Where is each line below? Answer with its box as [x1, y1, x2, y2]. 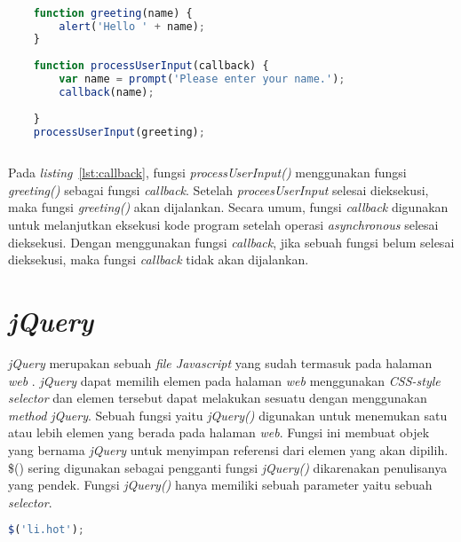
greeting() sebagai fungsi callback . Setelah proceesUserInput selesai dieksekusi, [8, 180, 429, 199]
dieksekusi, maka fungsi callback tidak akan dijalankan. [8, 250, 309, 269]
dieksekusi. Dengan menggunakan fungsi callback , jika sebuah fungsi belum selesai [8, 232, 455, 251]
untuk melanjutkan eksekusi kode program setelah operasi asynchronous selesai [8, 216, 439, 234]
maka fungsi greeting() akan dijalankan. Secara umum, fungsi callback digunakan [8, 198, 449, 216]
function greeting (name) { [33, 6, 193, 20]
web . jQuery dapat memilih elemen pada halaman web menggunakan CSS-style [8, 371, 441, 389]
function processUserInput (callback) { [33, 59, 269, 73]
